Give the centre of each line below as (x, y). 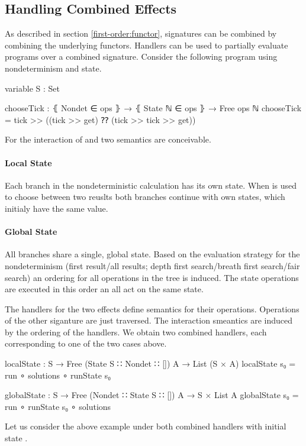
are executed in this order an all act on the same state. (104, 289)
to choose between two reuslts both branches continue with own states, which (145, 197)
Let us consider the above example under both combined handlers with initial (146, 426)
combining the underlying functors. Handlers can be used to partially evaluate (146, 45)
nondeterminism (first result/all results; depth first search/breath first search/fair (152, 265)
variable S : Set (32, 88)
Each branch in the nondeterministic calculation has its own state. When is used (151, 185)
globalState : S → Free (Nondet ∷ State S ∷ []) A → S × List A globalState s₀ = (152, 395)
